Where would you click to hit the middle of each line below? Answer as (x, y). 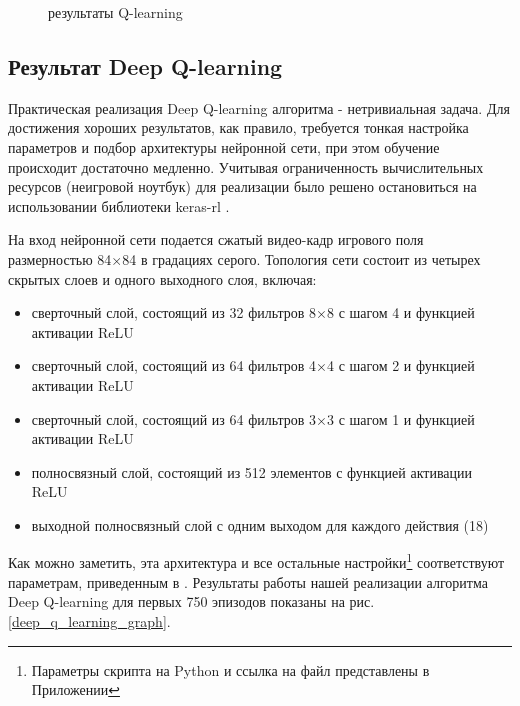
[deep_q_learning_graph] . (89, 620)
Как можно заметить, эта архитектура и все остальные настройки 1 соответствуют (256, 561)
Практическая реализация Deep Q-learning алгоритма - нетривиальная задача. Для (259, 107)
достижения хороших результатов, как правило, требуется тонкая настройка (238, 127)
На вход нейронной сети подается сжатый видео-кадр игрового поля (216, 239)
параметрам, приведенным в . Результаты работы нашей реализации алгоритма (248, 581)
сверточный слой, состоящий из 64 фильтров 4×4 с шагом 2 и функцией (253, 365)
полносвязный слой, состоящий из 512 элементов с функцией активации (252, 471)
